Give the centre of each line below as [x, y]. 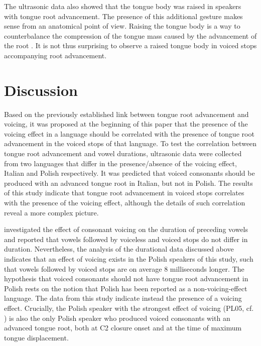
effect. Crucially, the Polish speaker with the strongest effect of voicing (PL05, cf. [129, 308]
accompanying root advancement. [55, 55]
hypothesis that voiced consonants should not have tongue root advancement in [126, 278]
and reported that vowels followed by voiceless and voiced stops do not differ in [126, 239]
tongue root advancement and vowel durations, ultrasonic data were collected [123, 153]
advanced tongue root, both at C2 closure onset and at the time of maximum [123, 328]
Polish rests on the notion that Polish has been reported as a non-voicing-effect [126, 288]
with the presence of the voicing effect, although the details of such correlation [125, 203]
